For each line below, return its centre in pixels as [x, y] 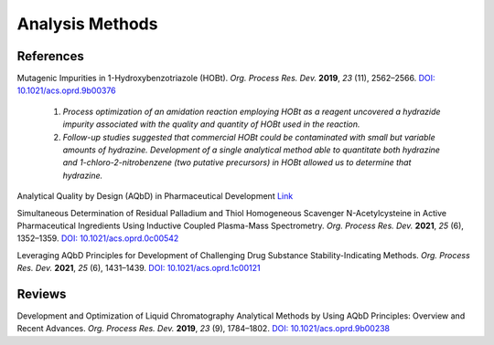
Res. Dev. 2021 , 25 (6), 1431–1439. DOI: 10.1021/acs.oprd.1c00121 [139, 268]
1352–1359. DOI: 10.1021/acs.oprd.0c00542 [98, 238]
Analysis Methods [87, 24]
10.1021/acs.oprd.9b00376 [66, 90]
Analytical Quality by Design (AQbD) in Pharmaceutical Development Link [155, 196]
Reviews [42, 293]
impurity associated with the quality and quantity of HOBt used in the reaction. [211, 124]
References [50, 56]
